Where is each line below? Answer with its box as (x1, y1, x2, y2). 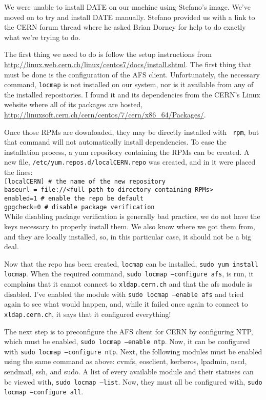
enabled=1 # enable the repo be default (4, 195, 144, 202)
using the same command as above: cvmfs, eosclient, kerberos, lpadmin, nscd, (4, 356, 247, 367)
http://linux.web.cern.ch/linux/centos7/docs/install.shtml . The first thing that (4, 58, 252, 69)
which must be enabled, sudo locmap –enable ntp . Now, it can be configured (4, 336, 250, 347)
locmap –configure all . (4, 386, 84, 397)
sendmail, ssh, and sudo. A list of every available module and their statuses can (4, 366, 254, 377)
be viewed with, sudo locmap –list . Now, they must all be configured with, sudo (4, 376, 262, 387)
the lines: (4, 167, 33, 177)
